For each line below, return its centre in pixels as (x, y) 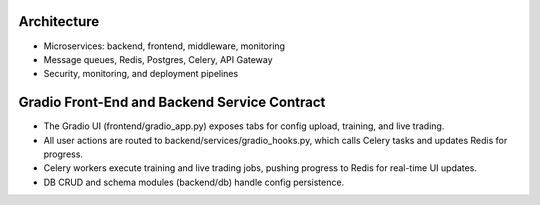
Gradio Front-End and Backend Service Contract (172, 102)
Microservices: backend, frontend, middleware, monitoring (164, 46)
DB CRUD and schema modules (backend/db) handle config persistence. (194, 182)
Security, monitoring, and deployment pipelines (141, 74)
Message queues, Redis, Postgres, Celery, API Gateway (158, 59)
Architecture (59, 21)
